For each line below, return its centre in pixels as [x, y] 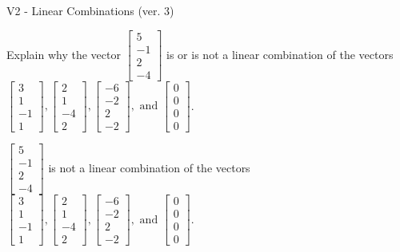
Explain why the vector [64, 54]
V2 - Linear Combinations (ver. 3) [90, 10]
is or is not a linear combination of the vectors [280, 54]
